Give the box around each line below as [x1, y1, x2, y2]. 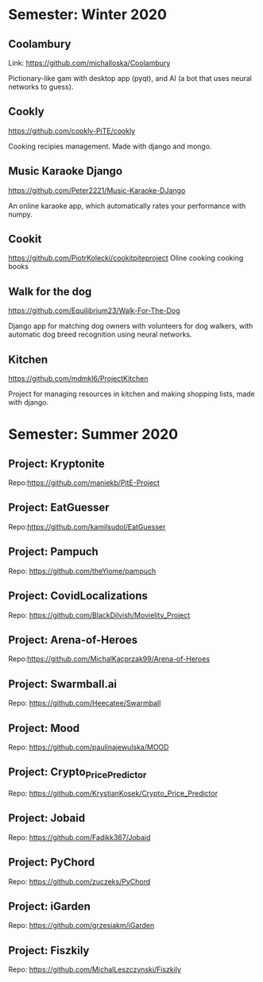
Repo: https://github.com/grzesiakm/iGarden [8, 921, 155, 930]
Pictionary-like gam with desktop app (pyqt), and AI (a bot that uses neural [8, 74, 252, 83]
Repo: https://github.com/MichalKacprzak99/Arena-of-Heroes [8, 654, 211, 664]
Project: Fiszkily [8, 943, 90, 957]
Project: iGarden [8, 899, 91, 913]
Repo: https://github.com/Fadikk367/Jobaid [8, 832, 151, 842]
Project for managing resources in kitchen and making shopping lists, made [8, 389, 256, 399]
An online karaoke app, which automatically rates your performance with [8, 201, 246, 210]
